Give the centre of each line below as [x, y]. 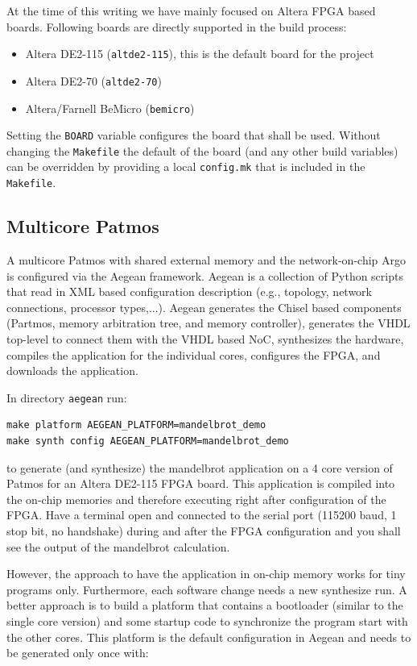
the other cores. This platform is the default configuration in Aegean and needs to [209, 637]
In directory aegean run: [67, 397]
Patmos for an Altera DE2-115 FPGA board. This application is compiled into [201, 483]
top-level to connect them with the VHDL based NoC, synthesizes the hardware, [205, 338]
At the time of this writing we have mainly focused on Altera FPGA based [191, 10]
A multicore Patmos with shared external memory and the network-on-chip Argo [206, 259]
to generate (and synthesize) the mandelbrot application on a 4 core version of [200, 467]
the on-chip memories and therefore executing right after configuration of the [196, 499]
